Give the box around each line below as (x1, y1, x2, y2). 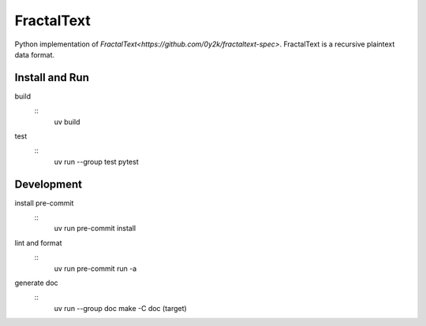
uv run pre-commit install (54, 224, 136, 233)
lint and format (14, 238, 62, 247)
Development (14, 177, 83, 191)
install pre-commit (14, 198, 74, 208)
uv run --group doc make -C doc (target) (54, 303, 187, 313)
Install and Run (14, 71, 90, 84)
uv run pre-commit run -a (54, 264, 137, 273)
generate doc (14, 278, 58, 287)
